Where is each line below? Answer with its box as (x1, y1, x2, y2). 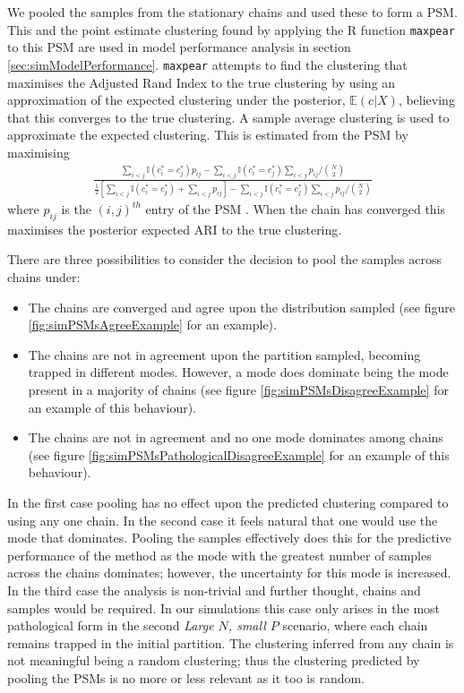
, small (228, 616, 266, 635)
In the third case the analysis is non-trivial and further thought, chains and (7, 580, 421, 599)
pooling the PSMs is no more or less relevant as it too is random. (7, 668, 365, 687)
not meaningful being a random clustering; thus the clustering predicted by (7, 651, 420, 670)
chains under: (7, 268, 81, 286)
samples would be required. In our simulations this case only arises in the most (7, 598, 441, 617)
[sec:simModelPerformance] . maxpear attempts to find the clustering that (7, 55, 408, 73)
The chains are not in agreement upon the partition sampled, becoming (28, 345, 421, 364)
